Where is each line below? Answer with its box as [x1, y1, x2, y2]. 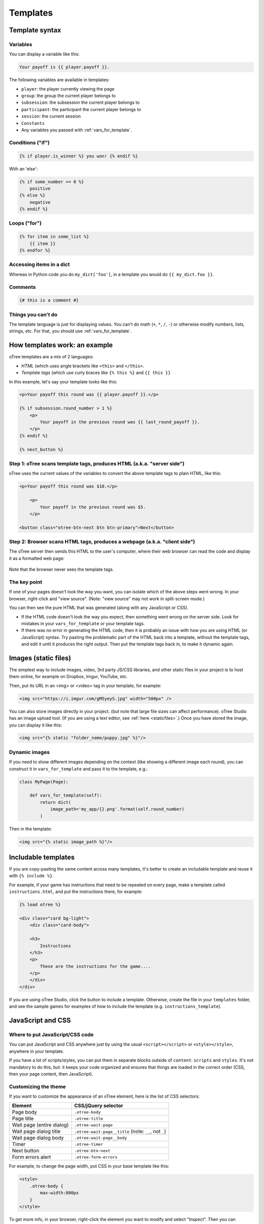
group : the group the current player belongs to [21, 93, 116, 99]
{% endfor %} [19, 248, 51, 253]
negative [29, 199, 51, 205]
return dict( [40, 800, 71, 805]
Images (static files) [9, 654, 71, 662]
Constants [21, 120, 45, 126]
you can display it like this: [9, 722, 63, 728]
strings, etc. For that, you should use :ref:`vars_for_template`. [9, 328, 132, 334]
